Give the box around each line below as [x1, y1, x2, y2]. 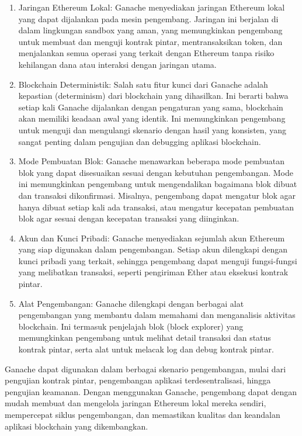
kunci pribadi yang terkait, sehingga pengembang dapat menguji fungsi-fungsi [18, 254, 297, 267]
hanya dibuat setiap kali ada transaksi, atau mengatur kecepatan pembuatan [18, 200, 294, 213]
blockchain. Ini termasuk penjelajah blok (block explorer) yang [18, 320, 244, 332]
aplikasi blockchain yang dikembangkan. [5, 420, 148, 432]
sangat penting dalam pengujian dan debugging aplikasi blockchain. [18, 135, 261, 147]
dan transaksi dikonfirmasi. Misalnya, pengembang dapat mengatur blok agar [18, 189, 296, 201]
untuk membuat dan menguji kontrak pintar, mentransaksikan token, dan [18, 35, 283, 47]
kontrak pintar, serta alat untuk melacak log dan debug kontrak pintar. [18, 343, 274, 355]
